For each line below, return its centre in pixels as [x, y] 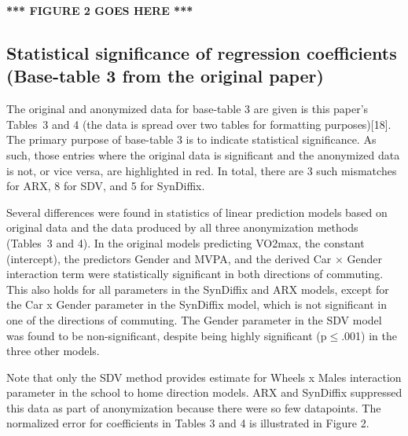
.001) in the [369, 335]
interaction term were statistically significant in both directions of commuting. [195, 274]
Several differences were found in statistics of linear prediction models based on [197, 212]
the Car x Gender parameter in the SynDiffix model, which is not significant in [197, 304]
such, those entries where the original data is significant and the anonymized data [203, 154]
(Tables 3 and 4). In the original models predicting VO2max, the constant [186, 242]
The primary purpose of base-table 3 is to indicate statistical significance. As [191, 139]
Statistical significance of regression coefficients [202, 52]
